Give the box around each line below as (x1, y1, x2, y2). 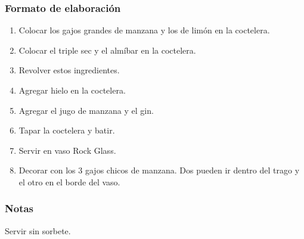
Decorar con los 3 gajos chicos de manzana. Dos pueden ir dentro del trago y (18, 164, 300, 176)
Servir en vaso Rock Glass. (18, 144, 116, 156)
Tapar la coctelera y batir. (18, 124, 115, 136)
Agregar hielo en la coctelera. (18, 84, 126, 96)
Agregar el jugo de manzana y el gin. (18, 104, 154, 116)
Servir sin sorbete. (5, 224, 71, 237)
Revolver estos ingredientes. (18, 64, 120, 76)
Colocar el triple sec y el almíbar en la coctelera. (18, 44, 196, 56)
